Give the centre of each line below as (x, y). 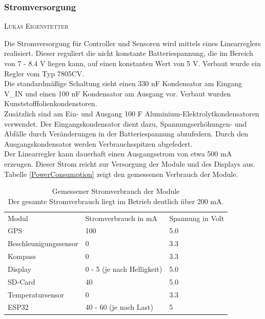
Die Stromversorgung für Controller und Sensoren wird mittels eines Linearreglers (132, 43)
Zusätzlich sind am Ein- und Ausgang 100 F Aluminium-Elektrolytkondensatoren (132, 113)
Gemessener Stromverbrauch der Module (116, 191)
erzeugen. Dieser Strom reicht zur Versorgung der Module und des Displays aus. (130, 163)
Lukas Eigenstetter (36, 26)
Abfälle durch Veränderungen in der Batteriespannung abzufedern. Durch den (126, 134)
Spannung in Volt (197, 218)
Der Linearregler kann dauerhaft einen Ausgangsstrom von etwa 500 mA (118, 154)
